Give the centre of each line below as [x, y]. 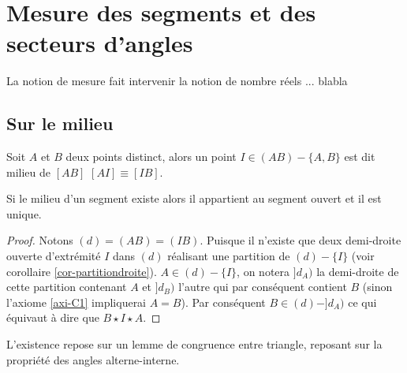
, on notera [263, 271]
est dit [360, 157]
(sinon [377, 287]
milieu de [28, 172]
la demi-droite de [358, 271]
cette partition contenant [67, 287]
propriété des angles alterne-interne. [93, 359]
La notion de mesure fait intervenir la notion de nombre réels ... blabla [177, 81]
